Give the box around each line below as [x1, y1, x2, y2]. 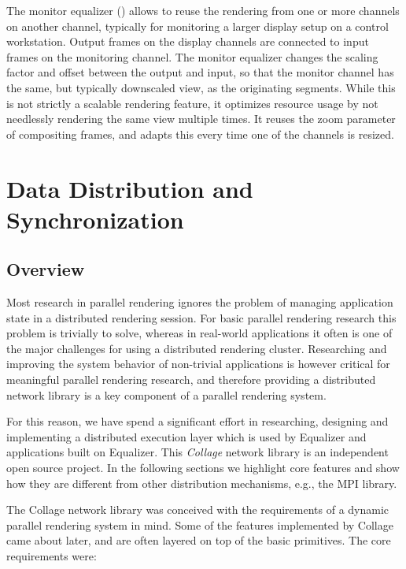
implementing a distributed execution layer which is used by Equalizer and [6, 428, 367, 444]
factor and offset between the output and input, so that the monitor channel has [6, 64, 394, 80]
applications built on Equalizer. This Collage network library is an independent [6, 444, 389, 460]
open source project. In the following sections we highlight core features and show [6, 459, 400, 476]
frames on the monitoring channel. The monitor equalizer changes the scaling [6, 48, 378, 65]
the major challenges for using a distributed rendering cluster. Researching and [6, 340, 387, 356]
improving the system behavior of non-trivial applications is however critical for [6, 355, 390, 372]
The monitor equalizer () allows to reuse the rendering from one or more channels [6, 2, 400, 18]
